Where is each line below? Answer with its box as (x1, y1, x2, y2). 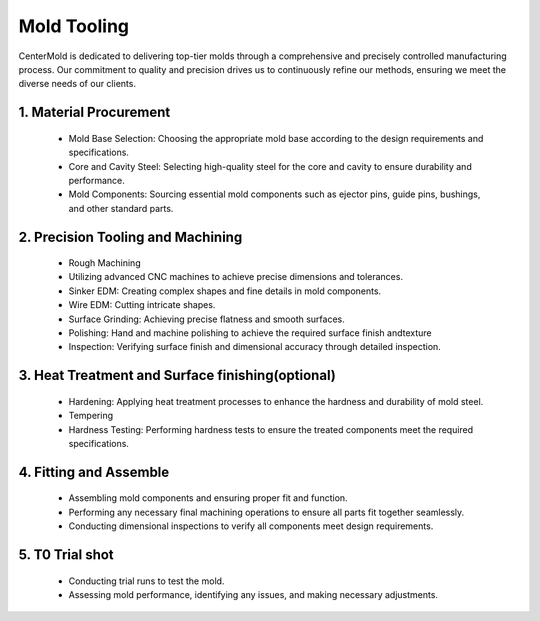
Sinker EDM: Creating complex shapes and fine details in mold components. (68, 285, 382, 297)
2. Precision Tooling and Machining (18, 228, 243, 245)
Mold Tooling (18, 15, 130, 37)
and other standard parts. (68, 202, 174, 214)
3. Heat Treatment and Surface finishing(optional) (18, 367, 337, 384)
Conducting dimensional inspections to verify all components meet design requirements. (68, 520, 434, 532)
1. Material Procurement (18, 104, 171, 121)
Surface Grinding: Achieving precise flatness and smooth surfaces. (68, 313, 345, 325)
